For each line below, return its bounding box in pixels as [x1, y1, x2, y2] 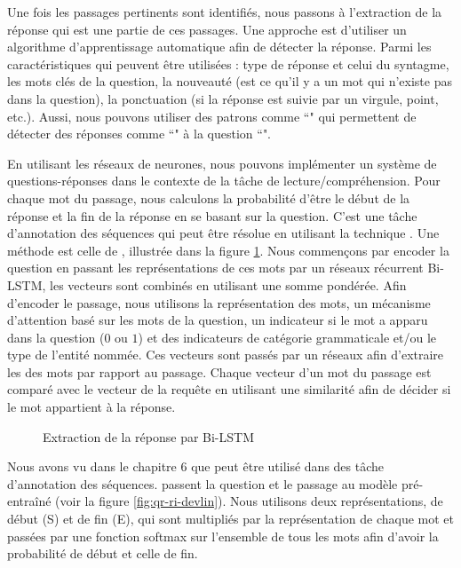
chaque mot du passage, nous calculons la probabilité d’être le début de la [7, 188, 410, 207]
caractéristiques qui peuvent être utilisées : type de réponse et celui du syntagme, [7, 54, 449, 73]
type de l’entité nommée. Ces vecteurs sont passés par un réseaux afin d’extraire [7, 345, 444, 364]
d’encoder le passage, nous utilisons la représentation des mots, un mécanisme [7, 293, 431, 312]
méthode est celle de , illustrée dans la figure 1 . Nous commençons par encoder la [7, 241, 449, 259]
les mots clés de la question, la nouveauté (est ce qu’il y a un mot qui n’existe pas [7, 72, 452, 91]
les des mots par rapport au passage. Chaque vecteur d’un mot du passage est [7, 362, 432, 381]
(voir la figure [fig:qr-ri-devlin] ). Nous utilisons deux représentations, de [55, 492, 443, 510]
